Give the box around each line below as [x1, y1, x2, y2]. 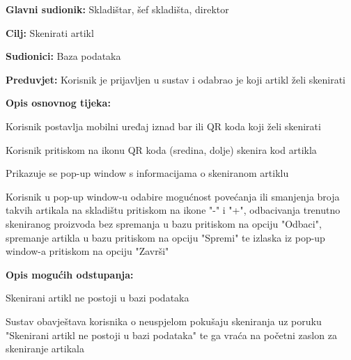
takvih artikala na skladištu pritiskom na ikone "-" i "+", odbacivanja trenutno [6, 203, 341, 217]
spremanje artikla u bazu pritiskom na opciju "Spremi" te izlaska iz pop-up [6, 230, 325, 244]
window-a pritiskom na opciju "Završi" [6, 244, 169, 258]
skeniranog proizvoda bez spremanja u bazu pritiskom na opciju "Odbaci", [6, 216, 322, 230]
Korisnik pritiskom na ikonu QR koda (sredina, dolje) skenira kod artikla [6, 142, 317, 157]
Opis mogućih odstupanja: [6, 267, 134, 281]
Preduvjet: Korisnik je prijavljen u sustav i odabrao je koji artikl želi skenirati [6, 72, 345, 86]
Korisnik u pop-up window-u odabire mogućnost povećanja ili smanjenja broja [6, 189, 340, 203]
